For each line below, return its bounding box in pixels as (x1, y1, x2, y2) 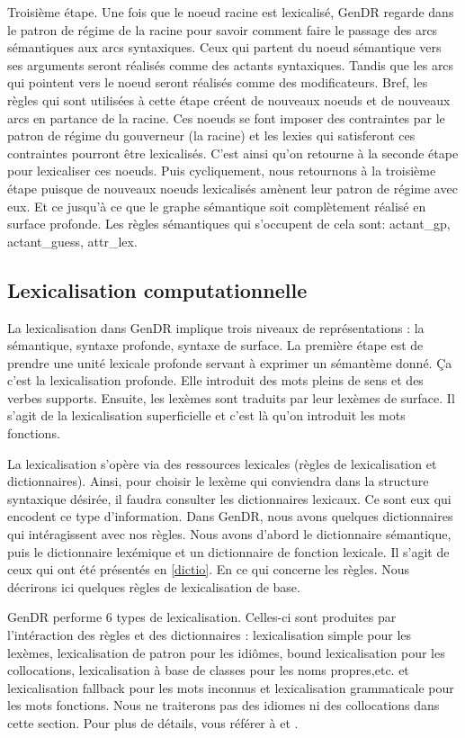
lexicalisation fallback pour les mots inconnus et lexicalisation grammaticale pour (7, 678, 454, 697)
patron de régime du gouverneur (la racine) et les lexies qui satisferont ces (7, 126, 416, 145)
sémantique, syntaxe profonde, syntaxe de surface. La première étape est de (7, 336, 424, 355)
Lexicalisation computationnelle (7, 275, 308, 303)
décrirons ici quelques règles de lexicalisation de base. (7, 577, 300, 596)
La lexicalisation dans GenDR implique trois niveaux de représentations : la (7, 318, 425, 337)
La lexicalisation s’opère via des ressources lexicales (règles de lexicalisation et (7, 454, 437, 472)
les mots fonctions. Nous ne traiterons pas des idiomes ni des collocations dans (7, 696, 440, 715)
